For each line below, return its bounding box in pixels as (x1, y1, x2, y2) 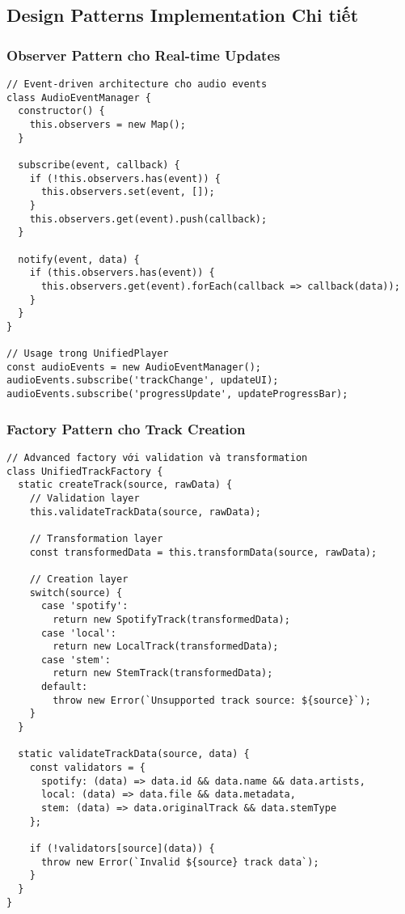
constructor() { (18, 105, 105, 117)
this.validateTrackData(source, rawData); (29, 506, 261, 518)
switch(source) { (29, 586, 123, 599)
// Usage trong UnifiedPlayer (6, 348, 169, 360)
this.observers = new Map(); (29, 118, 186, 130)
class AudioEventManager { (6, 91, 151, 104)
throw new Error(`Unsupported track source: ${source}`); (53, 694, 372, 706)
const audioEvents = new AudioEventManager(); (6, 361, 261, 373)
